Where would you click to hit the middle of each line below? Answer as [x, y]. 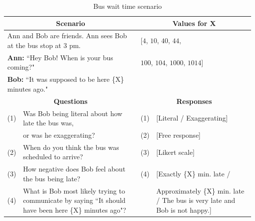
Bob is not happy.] [184, 209]
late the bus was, [48, 123]
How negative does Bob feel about [74, 169]
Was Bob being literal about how [73, 113]
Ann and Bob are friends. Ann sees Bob [67, 36]
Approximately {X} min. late [200, 190]
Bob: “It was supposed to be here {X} [66, 79]
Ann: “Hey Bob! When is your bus [60, 57]
